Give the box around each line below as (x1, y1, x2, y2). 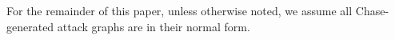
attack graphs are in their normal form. (57, 18, 250, 34)
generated (6, 18, 54, 34)
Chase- (355, 2, 389, 18)
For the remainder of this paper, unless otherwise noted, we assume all (6, 2, 353, 18)
